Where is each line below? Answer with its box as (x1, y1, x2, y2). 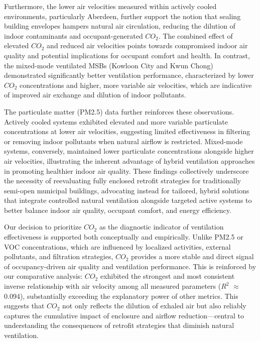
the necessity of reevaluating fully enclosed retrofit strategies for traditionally (4, 175, 241, 186)
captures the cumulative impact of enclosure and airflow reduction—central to (4, 310, 244, 320)
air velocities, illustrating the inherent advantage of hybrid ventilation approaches (4, 155, 255, 166)
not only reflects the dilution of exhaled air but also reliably (62, 300, 246, 311)
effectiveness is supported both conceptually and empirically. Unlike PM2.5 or (4, 232, 243, 242)
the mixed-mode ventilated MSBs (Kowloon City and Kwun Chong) (4, 60, 213, 70)
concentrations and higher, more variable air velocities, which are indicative (20, 79, 252, 90)
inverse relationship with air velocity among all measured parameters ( (4, 281, 221, 291)
